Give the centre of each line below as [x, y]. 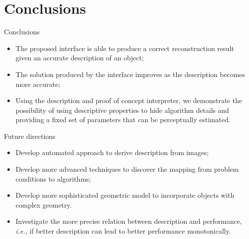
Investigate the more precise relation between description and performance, [129, 221]
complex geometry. [44, 204]
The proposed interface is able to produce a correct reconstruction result [125, 48]
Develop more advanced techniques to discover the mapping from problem [127, 169]
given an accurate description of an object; [80, 58]
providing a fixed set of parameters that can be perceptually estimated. [123, 119]
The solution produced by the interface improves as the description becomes [130, 74]
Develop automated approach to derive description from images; [112, 152]
